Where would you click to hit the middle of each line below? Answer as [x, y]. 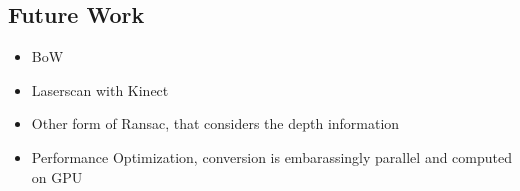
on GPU [57, 176]
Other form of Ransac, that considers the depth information [215, 123]
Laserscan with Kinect [100, 89]
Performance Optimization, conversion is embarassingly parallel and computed [272, 156]
